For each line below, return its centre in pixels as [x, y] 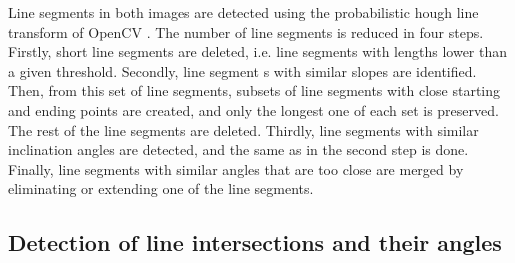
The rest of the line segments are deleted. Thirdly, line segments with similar [243, 129]
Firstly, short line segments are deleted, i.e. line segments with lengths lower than [258, 51]
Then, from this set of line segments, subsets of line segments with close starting [254, 90]
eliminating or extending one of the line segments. [161, 188]
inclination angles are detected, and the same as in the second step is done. [238, 149]
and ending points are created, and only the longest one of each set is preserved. [253, 109]
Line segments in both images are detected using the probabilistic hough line [243, 12]
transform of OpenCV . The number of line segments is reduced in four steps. [246, 31]
